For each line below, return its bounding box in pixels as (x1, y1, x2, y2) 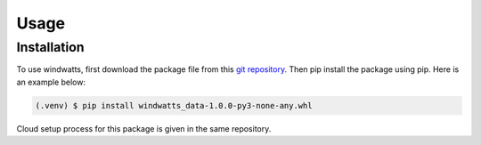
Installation (16, 39, 85, 55)
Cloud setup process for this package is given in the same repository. (16, 123, 272, 133)
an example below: (16, 77, 86, 87)
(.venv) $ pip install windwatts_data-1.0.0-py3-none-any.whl (35, 101, 313, 110)
